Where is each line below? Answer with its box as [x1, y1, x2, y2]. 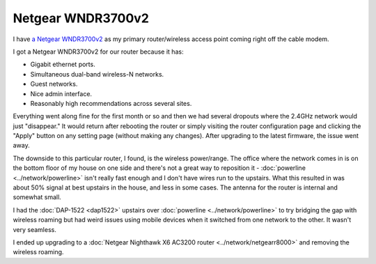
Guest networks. [30, 80, 78, 88]
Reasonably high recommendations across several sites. [30, 99, 192, 107]
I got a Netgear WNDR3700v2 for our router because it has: [13, 47, 184, 56]
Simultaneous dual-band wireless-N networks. [30, 70, 164, 78]
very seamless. [13, 225, 57, 233]
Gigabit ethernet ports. [30, 60, 95, 69]
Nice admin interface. [30, 89, 93, 98]
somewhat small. [13, 193, 62, 201]
